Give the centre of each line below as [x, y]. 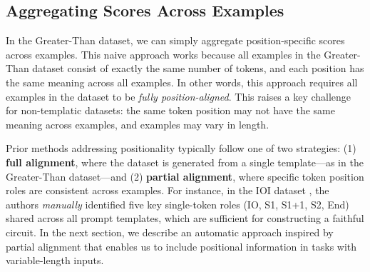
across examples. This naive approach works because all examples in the [163, 54]
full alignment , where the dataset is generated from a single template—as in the [185, 162]
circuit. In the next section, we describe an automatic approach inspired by [170, 232]
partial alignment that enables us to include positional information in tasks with [181, 246]
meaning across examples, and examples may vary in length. [138, 124]
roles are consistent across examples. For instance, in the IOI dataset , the [168, 190]
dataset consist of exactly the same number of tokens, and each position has [198, 68]
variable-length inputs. [55, 260]
